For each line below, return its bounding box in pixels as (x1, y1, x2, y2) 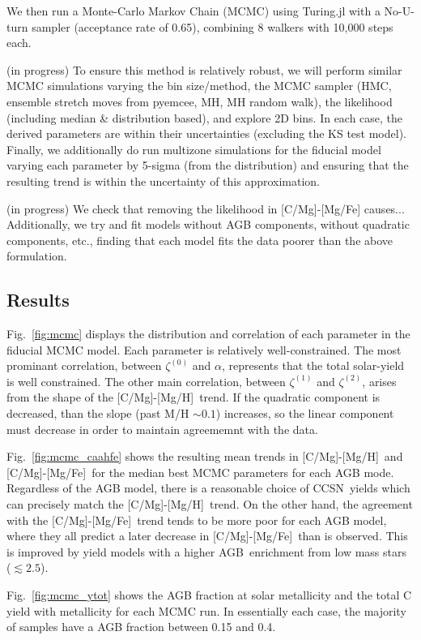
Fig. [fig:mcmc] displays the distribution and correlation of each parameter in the (6, 325, 410, 342)
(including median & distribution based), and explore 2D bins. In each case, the (6, 109, 403, 126)
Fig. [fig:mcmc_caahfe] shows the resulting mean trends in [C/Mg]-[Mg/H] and (6, 448, 403, 465)
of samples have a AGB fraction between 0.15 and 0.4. (6, 618, 276, 635)
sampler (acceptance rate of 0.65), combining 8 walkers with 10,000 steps (32, 18, 393, 35)
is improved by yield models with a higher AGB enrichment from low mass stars (6, 543, 407, 560)
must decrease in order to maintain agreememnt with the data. (6, 420, 318, 437)
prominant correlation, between (6, 357, 162, 374)
